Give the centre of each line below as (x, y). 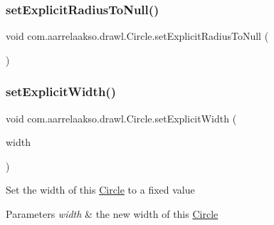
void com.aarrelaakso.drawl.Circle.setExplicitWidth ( (121, 118)
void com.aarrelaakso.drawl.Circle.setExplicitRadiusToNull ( (137, 36)
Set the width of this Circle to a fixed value (100, 190)
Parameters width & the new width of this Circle (112, 214)
